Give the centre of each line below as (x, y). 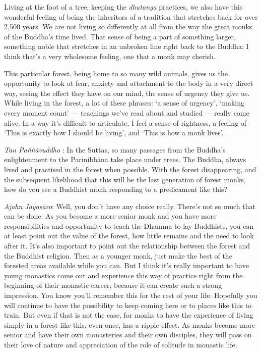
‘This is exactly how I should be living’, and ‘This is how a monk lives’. (114, 133)
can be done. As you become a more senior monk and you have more (110, 216)
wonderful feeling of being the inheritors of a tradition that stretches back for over (131, 16)
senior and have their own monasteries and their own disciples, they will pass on (128, 335)
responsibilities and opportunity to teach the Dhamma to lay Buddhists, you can (129, 225)
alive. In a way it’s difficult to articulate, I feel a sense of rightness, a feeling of (125, 122)
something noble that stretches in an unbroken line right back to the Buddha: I (126, 46)
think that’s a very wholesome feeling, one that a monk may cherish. (110, 56)
